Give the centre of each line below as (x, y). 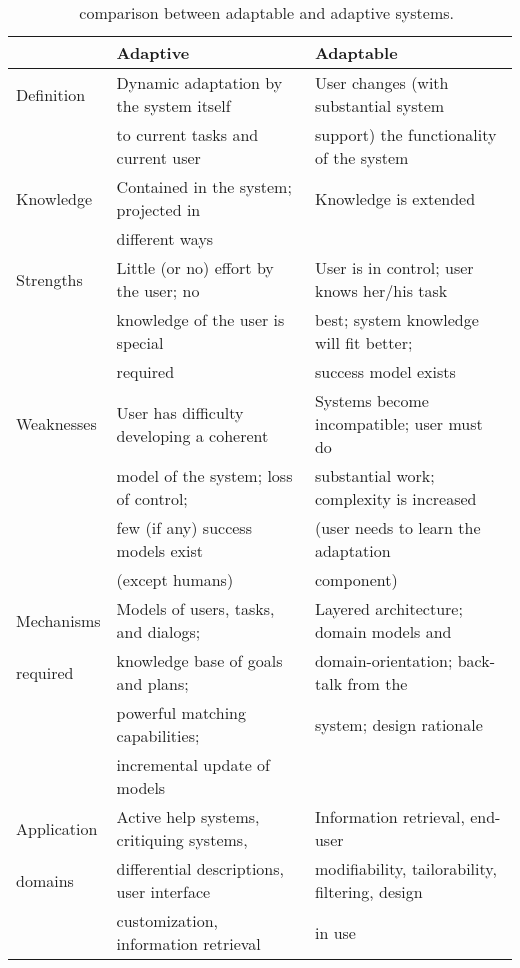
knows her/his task (381, 290)
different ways (165, 238)
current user (158, 157)
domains (45, 880)
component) (356, 579)
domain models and (383, 631)
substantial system (379, 105)
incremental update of (193, 764)
